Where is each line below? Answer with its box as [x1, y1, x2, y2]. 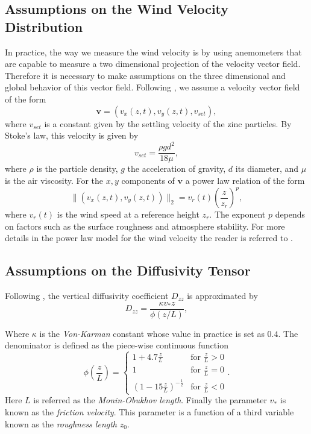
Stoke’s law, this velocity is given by [5, 129, 139, 142]
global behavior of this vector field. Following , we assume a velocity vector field [5, 81, 300, 93]
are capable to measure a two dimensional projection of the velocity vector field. [5, 57, 301, 70]
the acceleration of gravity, [127, 162, 226, 175]
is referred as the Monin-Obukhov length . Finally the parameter [33, 394, 267, 406]
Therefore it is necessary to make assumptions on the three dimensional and [5, 69, 286, 81]
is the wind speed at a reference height [57, 208, 199, 220]
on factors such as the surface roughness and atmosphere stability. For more [5, 219, 285, 232]
